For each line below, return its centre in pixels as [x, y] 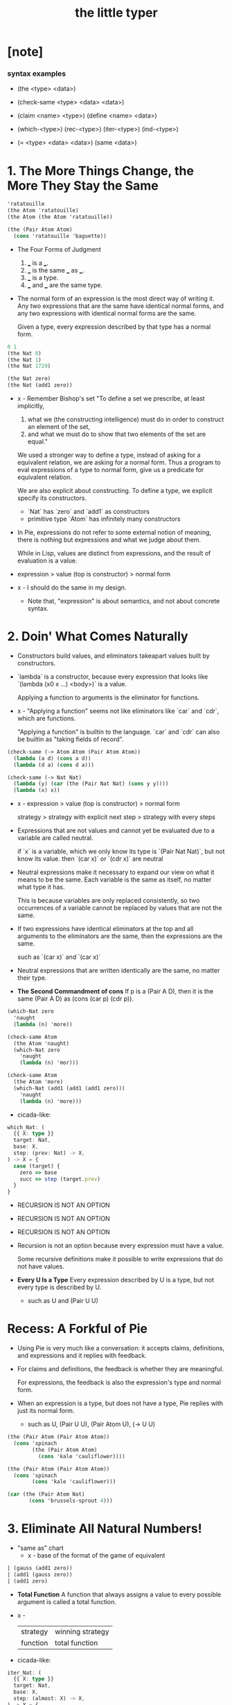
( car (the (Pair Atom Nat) [46, 1494]
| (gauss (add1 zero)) [40, 1568]
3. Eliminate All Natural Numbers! [105, 1529]
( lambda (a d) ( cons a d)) [52, 758]
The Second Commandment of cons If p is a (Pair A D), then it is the [115, 992]
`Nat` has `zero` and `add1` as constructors [89, 512]
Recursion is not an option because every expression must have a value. [121, 1245]
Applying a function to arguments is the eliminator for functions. [108, 697]
